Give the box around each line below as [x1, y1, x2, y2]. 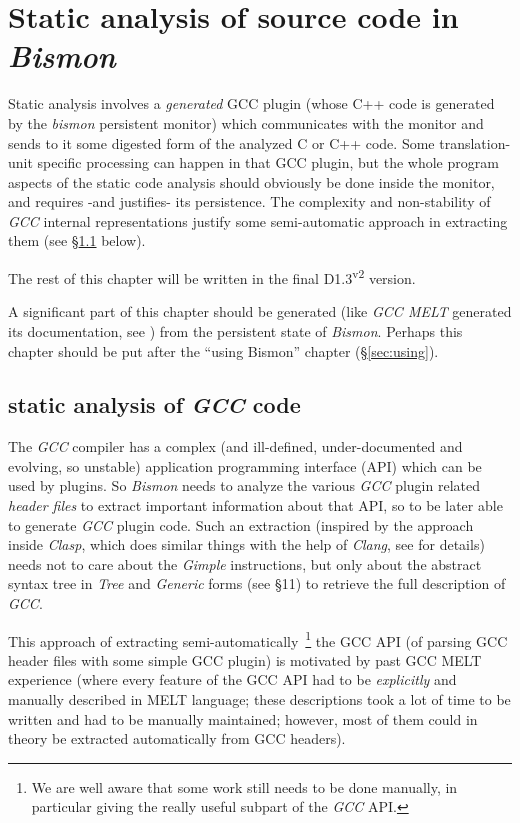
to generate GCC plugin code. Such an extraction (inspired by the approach [8, 514, 474, 535]
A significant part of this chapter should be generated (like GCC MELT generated [8, 301, 512, 322]
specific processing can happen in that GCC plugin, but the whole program [37, 152, 499, 173]
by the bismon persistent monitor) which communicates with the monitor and [8, 112, 484, 133]
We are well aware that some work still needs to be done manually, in [31, 776, 458, 797]
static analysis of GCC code [8, 389, 301, 420]
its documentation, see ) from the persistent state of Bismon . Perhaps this [8, 320, 463, 341]
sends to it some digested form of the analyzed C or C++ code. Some [8, 132, 435, 153]
